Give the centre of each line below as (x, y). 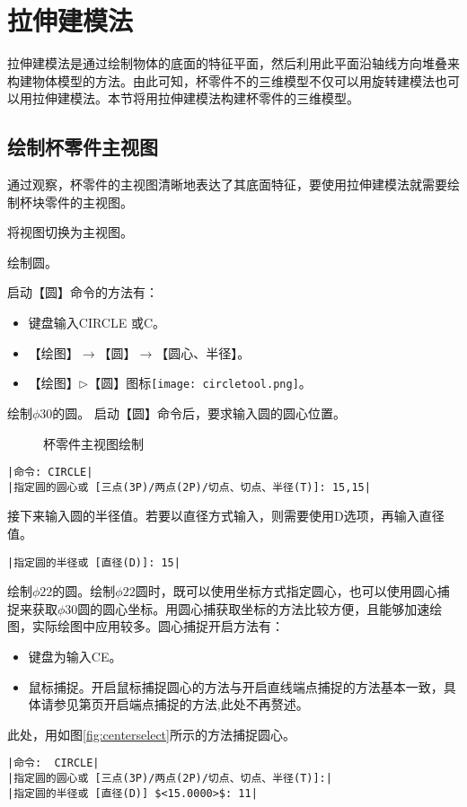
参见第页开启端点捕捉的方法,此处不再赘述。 (181, 704)
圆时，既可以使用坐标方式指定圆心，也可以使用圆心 (286, 591)
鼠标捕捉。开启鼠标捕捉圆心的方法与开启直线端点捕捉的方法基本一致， (236, 686)
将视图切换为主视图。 (70, 232)
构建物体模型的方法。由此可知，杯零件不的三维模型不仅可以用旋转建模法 (221, 80)
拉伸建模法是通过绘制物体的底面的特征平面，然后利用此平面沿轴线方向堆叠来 (233, 63)
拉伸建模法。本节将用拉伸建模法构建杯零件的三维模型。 (195, 98)
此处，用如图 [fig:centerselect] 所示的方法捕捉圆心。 (151, 734)
